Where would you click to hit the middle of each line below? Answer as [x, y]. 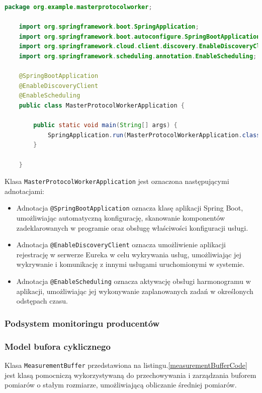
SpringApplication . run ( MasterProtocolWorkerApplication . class [154, 135]
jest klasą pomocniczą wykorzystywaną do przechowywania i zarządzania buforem [130, 375]
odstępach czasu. [42, 301]
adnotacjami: [24, 191]
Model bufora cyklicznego [58, 346]
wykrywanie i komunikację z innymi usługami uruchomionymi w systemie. [130, 264]
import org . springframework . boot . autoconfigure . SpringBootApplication [140, 36]
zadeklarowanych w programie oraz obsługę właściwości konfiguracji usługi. [132, 227]
